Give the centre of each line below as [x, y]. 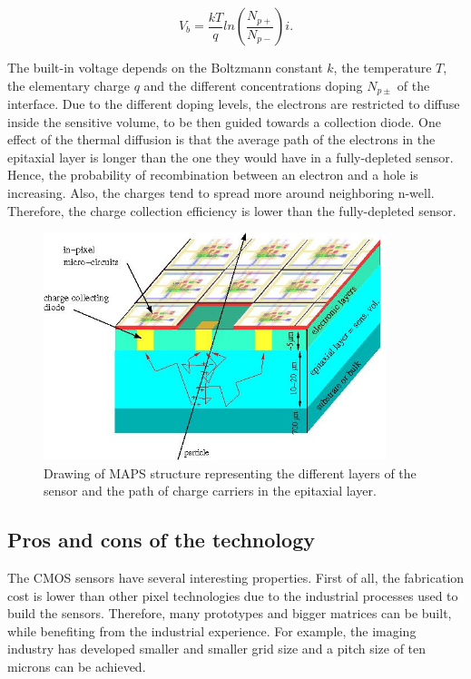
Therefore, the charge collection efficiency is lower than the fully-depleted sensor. [232, 210]
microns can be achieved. [77, 667]
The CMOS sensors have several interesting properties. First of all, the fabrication [236, 578]
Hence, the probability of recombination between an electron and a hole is [213, 175]
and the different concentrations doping [253, 85]
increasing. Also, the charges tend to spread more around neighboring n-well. [221, 193]
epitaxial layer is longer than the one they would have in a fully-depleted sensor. [231, 157]
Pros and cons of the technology [161, 540]
